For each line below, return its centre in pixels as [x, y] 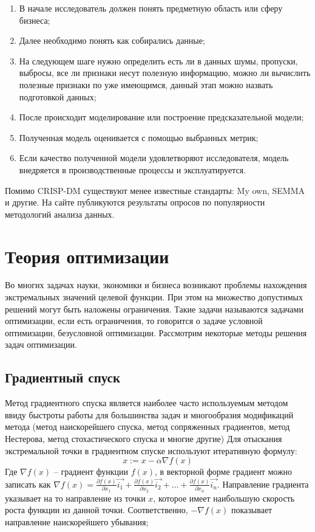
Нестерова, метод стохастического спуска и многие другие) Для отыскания [144, 438]
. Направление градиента [263, 484]
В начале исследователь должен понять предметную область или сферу [151, 8]
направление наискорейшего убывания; [77, 521]
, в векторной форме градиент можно [223, 472]
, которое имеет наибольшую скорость [224, 498]
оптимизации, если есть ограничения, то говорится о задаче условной [134, 321]
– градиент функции [91, 472]
